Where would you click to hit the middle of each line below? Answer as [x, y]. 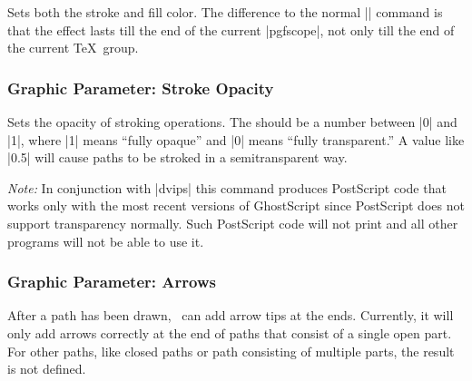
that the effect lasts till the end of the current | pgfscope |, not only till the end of [231, 29]
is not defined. [47, 369]
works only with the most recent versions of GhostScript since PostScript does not [236, 205]
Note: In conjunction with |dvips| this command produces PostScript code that [227, 187]
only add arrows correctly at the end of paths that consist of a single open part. [230, 332]
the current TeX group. [73, 48]
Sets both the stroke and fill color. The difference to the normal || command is [225, 12]
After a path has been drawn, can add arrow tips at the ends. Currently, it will [231, 315]
